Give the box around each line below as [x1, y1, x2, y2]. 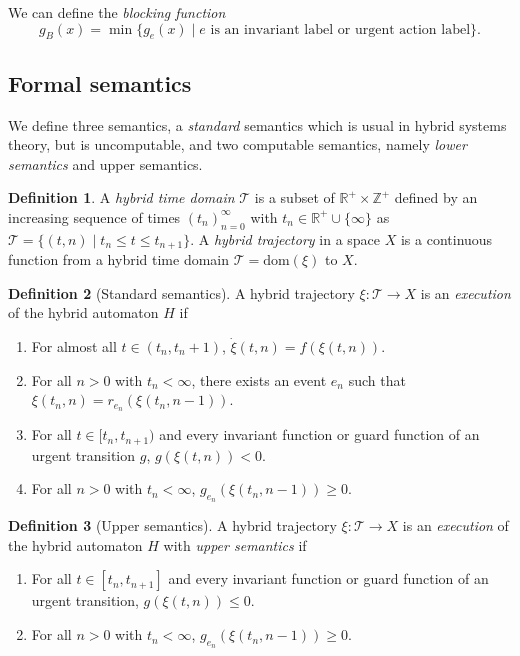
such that [348, 369, 406, 390]
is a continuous [400, 228, 493, 249]
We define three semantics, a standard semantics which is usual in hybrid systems [8, 114, 507, 135]
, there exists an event [191, 369, 327, 390]
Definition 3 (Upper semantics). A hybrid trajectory [8, 515, 337, 536]
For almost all [31, 336, 117, 356]
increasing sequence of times [8, 206, 181, 227]
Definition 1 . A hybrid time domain [8, 187, 235, 208]
